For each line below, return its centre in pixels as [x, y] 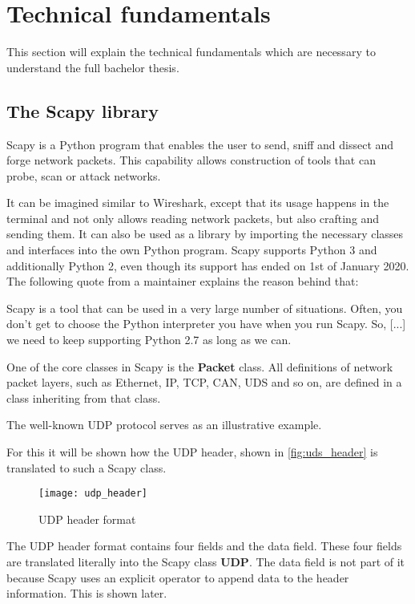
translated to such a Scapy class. [87, 467]
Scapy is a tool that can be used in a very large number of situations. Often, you [205, 308]
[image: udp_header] [93, 494]
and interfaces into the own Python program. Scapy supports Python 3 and [192, 250]
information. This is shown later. [87, 593]
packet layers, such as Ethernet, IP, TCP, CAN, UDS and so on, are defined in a [204, 382]
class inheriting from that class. [84, 397]
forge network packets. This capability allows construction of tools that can [191, 160]
